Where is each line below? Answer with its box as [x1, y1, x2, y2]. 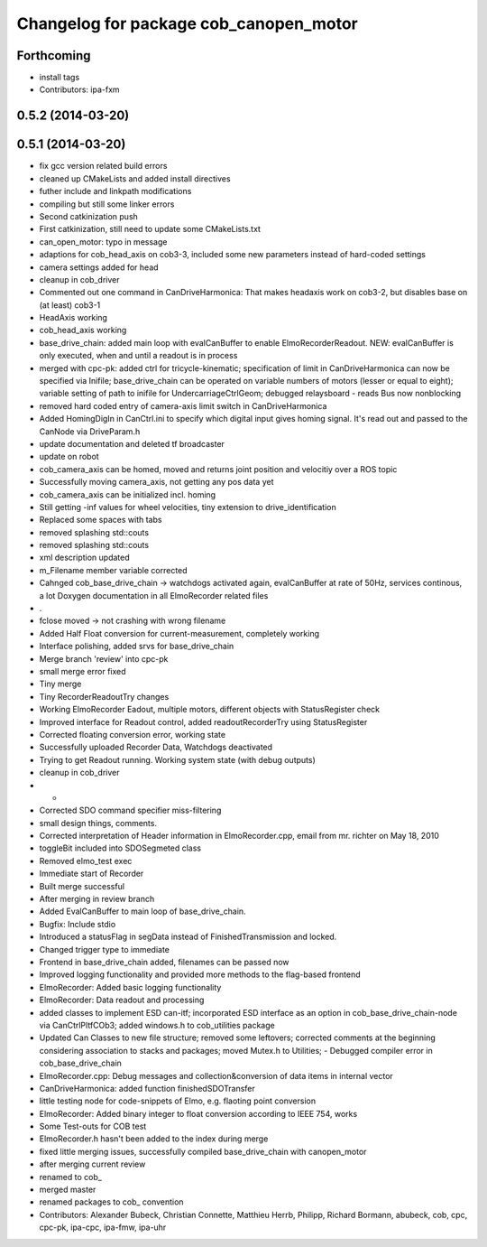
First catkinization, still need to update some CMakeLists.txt [39, 224, 262, 235]
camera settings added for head [39, 262, 159, 273]
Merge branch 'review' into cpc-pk [39, 653, 169, 664]
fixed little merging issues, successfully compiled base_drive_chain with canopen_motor [39, 1146, 367, 1157]
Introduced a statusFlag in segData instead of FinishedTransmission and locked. [39, 931, 337, 943]
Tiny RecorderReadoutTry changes [39, 691, 170, 702]
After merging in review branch [39, 894, 155, 905]
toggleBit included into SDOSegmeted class [39, 842, 202, 853]
